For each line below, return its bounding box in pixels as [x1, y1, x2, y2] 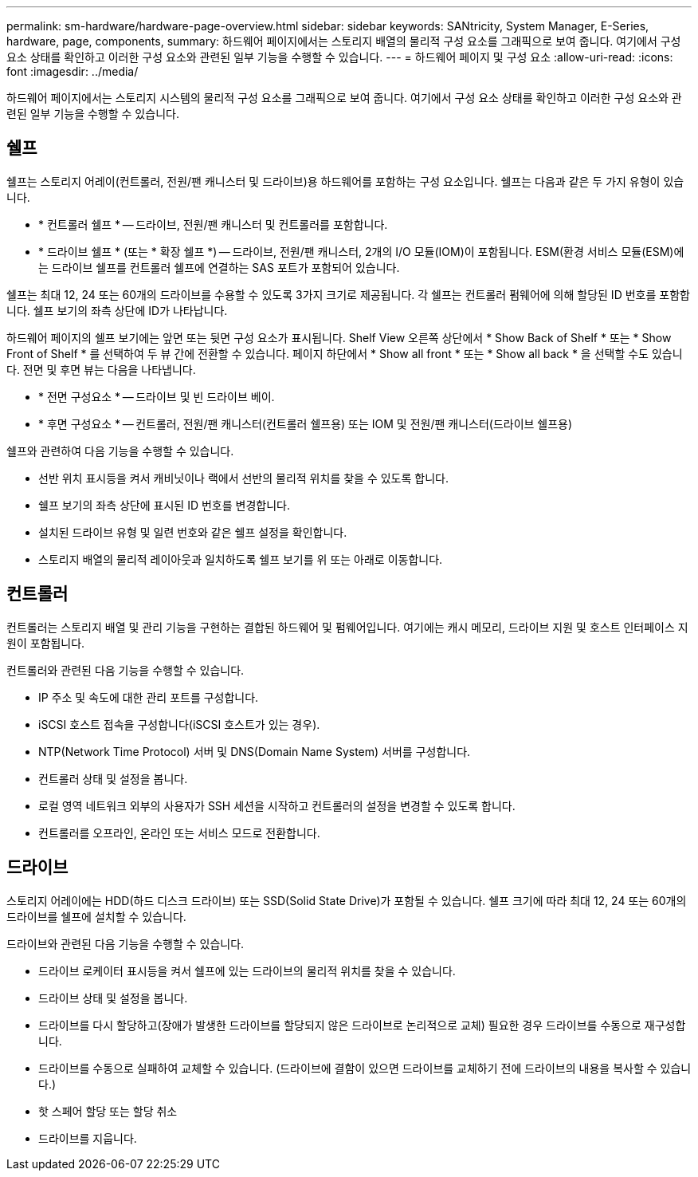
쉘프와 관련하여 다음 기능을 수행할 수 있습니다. [6, 443, 234, 458]
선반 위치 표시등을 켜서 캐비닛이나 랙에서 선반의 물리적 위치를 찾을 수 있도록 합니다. [38, 470, 449, 485]
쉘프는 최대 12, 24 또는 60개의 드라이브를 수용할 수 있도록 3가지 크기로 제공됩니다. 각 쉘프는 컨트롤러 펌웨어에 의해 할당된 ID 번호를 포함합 [6, 287, 690, 301]
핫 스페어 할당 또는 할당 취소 [38, 1104, 178, 1118]
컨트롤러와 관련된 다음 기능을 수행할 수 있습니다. [6, 663, 245, 677]
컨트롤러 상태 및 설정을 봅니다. [38, 771, 188, 785]
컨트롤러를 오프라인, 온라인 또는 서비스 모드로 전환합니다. [38, 825, 320, 840]
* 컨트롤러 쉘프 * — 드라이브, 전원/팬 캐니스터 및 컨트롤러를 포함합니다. [38, 217, 388, 231]
